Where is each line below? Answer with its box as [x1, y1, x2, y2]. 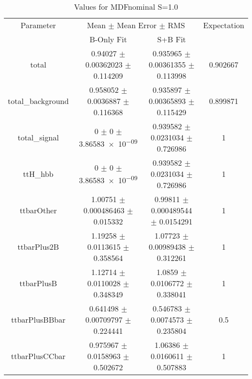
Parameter [20, 19, 56, 31]
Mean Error [117, 19, 157, 31]
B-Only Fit [89, 34, 127, 45]
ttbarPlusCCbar [11, 350, 66, 362]
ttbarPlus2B [17, 241, 59, 252]
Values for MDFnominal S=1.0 [74, 1, 178, 12]
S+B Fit [157, 34, 186, 45]
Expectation [203, 19, 244, 31]
